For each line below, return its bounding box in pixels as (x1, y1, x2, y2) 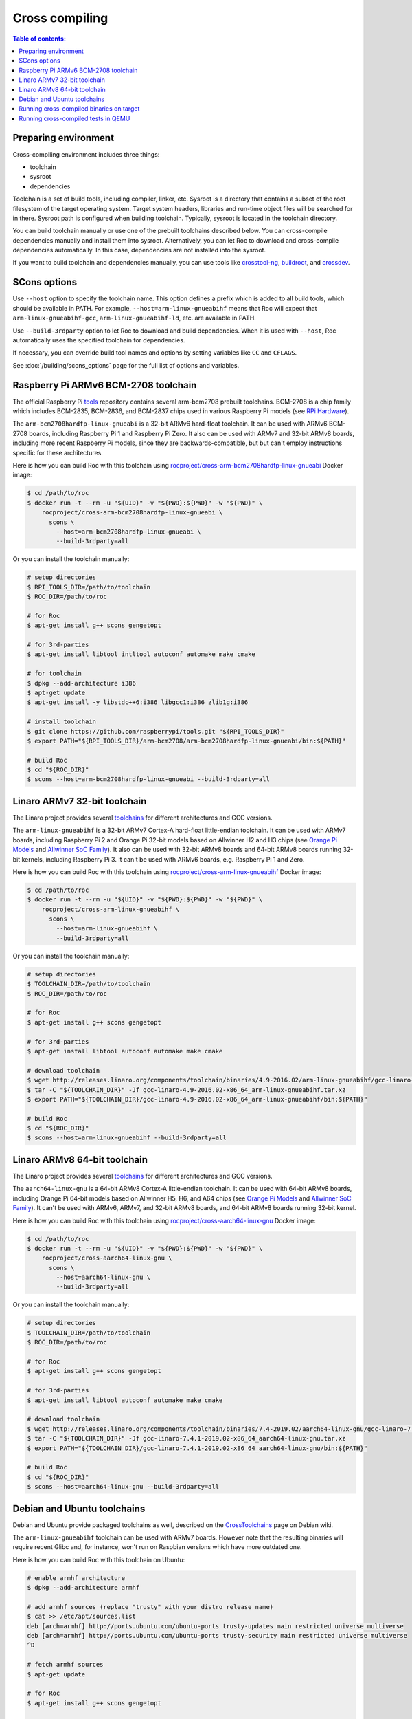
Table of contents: (12, 34, 67, 43)
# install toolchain (27, 718, 96, 725)
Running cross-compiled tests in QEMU (19, 114, 130, 122)
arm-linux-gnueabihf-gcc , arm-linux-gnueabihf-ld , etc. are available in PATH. (12, 314, 257, 322)
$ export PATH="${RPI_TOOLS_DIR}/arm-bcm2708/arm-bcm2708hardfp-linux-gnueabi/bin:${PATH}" (27, 736, 346, 745)
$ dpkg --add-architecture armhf (27, 1584, 140, 1592)
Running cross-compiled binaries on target (19, 105, 140, 113)
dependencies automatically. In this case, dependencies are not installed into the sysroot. (12, 246, 266, 254)
